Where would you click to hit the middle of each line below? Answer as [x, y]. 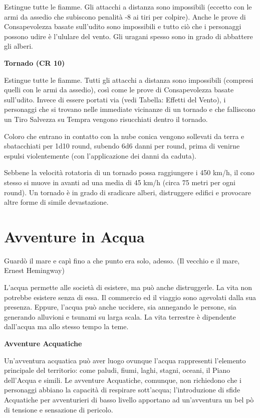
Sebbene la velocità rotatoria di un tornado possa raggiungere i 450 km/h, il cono [129, 172]
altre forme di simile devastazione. [56, 202]
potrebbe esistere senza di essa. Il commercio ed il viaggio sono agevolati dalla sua [130, 297]
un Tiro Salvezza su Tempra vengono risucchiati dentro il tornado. [106, 119]
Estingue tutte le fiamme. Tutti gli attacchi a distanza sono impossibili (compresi [129, 80]
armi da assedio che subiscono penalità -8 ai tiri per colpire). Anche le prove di [125, 16]
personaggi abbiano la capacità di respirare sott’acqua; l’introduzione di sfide [122, 390]
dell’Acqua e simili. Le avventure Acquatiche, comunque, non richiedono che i [123, 380]
